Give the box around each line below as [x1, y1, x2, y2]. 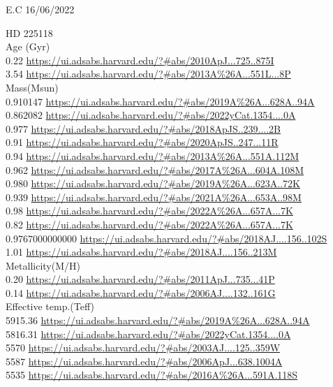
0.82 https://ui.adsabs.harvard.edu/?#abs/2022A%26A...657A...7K [6, 217, 293, 231]
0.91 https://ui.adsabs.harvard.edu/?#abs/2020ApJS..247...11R [6, 135, 279, 149]
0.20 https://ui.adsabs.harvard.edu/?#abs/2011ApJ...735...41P [6, 272, 275, 286]
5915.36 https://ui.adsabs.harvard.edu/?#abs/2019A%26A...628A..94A [6, 313, 310, 328]
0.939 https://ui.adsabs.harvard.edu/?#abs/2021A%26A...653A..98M [6, 189, 302, 204]
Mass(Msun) [6, 80, 59, 94]
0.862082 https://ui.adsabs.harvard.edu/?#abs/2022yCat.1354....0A [6, 108, 296, 122]
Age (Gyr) [6, 39, 50, 54]
